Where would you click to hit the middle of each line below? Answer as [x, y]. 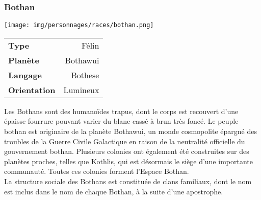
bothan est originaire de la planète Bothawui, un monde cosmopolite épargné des [130, 131]
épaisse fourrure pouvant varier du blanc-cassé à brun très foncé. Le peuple [121, 121]
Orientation [32, 90]
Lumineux [81, 90]
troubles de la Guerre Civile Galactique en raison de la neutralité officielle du [125, 141]
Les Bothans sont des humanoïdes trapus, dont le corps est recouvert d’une [121, 111]
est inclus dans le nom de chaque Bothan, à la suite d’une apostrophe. [114, 191]
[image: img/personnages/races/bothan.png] [79, 25]
